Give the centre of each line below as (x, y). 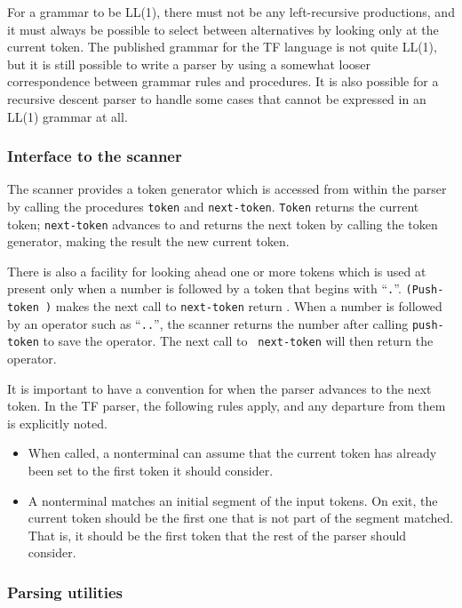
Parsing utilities (65, 592)
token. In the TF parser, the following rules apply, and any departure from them (227, 406)
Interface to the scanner (95, 156)
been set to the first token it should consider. (151, 471)
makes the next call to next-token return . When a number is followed (249, 306)
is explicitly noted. (57, 423)
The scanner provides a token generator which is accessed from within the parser (227, 189)
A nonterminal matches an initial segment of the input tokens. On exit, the (233, 500)
